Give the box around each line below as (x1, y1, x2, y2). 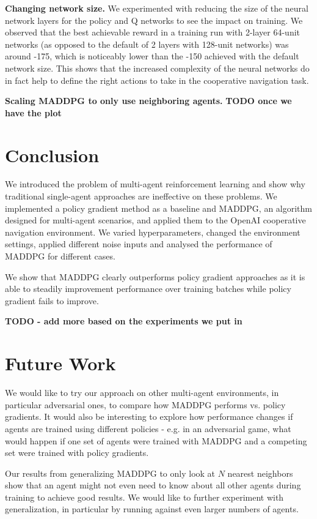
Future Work (5, 351, 116, 376)
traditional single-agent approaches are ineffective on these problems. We (5, 190, 277, 203)
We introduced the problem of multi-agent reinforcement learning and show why (5, 177, 305, 190)
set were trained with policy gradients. (5, 446, 149, 459)
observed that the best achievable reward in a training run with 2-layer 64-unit (5, 26, 301, 39)
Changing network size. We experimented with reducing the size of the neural (5, 2, 308, 14)
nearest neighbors (227, 466, 293, 479)
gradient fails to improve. (5, 294, 99, 307)
